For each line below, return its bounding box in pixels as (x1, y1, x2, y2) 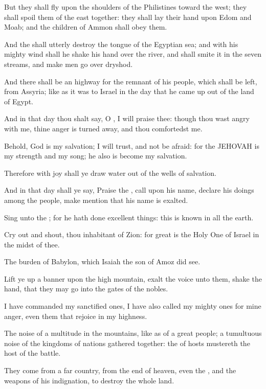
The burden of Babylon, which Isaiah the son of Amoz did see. (4, 256, 201, 267)
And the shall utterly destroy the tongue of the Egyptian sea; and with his (4, 38, 238, 49)
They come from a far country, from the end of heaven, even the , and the (4, 365, 236, 376)
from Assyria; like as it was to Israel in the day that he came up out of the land (4, 86, 254, 97)
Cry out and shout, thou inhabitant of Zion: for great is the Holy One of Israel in (4, 229, 259, 240)
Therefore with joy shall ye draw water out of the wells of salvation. (4, 167, 216, 178)
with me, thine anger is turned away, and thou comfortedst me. (4, 123, 203, 133)
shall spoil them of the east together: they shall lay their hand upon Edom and (4, 11, 252, 22)
